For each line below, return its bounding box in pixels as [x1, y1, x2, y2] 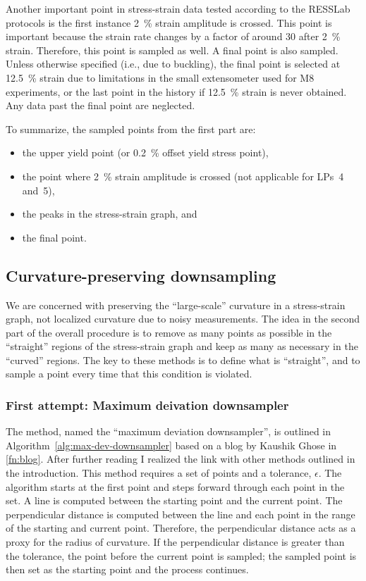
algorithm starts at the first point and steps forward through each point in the [6, 479, 345, 494]
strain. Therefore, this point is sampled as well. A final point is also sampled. [6, 42, 338, 57]
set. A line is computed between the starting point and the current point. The [6, 493, 343, 508]
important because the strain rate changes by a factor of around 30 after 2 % [6, 29, 341, 44]
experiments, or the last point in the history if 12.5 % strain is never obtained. [6, 84, 347, 99]
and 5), [22, 182, 55, 197]
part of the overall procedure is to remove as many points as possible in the [6, 325, 332, 339]
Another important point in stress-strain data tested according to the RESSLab [6, 1, 350, 15]
